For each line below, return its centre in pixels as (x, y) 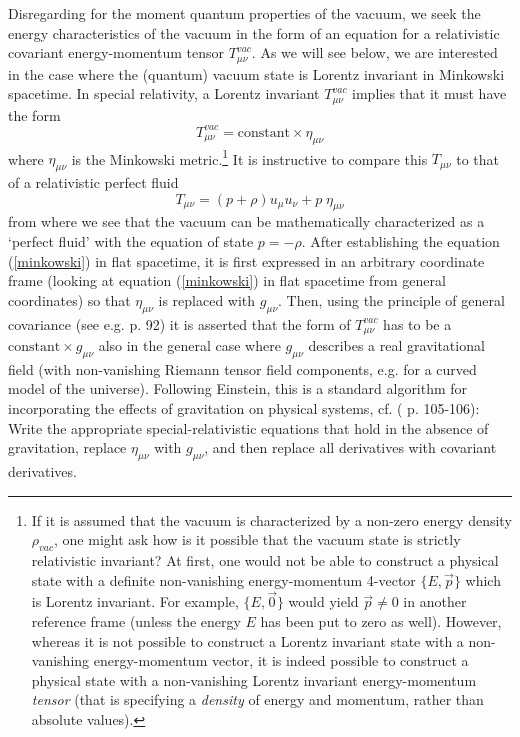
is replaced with (207, 299)
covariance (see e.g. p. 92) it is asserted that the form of (179, 323)
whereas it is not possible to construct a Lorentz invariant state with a (247, 640)
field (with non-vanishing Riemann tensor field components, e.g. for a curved (242, 368)
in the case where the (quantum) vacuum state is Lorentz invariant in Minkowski (256, 73)
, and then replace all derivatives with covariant (350, 447)
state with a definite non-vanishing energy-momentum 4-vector (223, 579)
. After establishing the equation (400, 241)
